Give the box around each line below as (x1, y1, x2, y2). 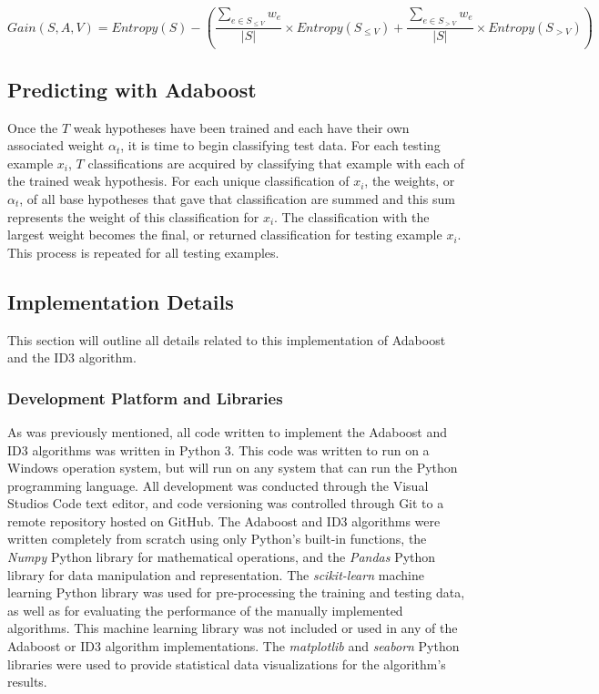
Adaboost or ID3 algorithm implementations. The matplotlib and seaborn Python (7, 637, 460, 656)
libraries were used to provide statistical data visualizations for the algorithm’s (7, 654, 446, 673)
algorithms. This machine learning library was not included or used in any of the (7, 618, 458, 638)
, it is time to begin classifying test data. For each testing (120, 136, 441, 155)
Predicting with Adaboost (7, 75, 257, 103)
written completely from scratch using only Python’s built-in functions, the (7, 529, 427, 548)
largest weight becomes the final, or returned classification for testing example (7, 225, 442, 244)
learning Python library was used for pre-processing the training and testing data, (7, 583, 465, 602)
